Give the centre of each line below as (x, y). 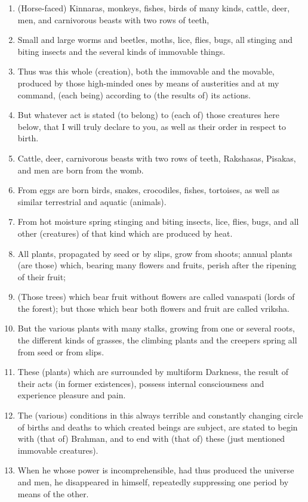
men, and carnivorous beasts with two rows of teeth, (113, 19)
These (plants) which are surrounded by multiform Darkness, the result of (153, 372)
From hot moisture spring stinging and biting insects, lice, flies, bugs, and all (158, 221)
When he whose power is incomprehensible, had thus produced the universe (156, 470)
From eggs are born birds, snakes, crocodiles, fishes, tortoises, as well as (149, 190)
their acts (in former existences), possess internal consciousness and (141, 383)
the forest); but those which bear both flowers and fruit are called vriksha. (153, 308)
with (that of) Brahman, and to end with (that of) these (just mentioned (151, 439)
